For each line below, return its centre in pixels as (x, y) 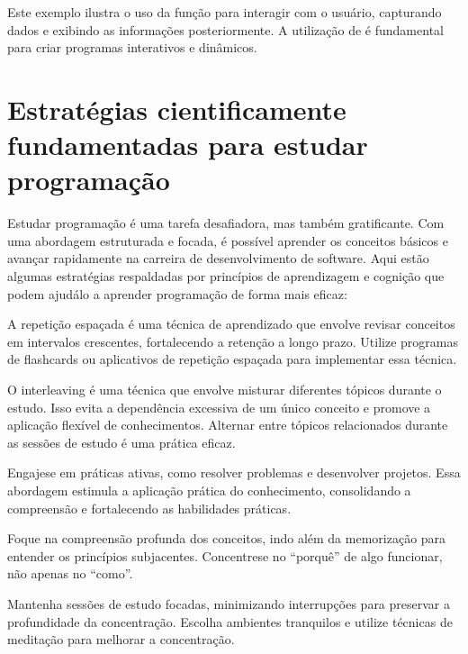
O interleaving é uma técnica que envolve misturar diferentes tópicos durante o (225, 390)
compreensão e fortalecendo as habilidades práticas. (149, 508)
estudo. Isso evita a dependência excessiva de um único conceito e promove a (219, 407)
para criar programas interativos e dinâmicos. (132, 47)
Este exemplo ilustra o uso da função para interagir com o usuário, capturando (225, 12)
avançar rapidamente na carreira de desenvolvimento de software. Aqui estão (218, 258)
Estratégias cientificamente (177, 109)
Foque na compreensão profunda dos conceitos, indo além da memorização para (227, 538)
